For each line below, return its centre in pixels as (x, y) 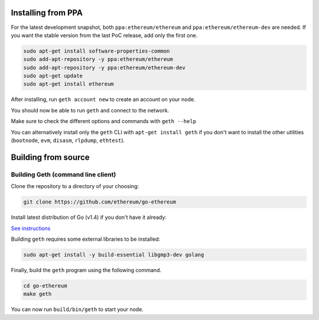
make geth (38, 294)
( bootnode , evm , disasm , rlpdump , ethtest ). (68, 140)
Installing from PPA (47, 13)
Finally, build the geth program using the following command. (86, 270)
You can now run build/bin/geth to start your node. (77, 309)
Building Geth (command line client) (64, 174)
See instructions (31, 228)
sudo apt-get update (53, 76)
